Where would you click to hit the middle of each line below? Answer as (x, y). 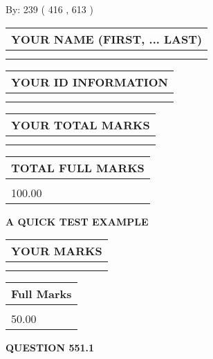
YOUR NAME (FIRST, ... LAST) (107, 39)
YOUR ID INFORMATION (90, 82)
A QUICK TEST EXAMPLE (77, 221)
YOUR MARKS (57, 251)
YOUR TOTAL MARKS (81, 125)
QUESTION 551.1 (50, 348)
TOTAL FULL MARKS (78, 167)
